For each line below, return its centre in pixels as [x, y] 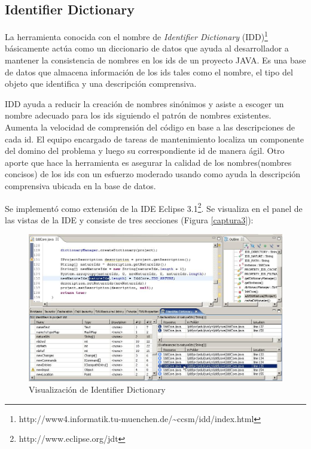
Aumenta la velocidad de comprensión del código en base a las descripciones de [150, 127]
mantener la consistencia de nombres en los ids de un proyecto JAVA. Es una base [155, 60]
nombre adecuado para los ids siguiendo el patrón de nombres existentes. [138, 115]
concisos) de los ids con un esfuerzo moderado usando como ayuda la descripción [153, 174]
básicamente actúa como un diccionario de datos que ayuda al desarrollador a [147, 48]
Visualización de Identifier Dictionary [97, 389]
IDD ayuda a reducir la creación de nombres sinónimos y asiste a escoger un [144, 103]
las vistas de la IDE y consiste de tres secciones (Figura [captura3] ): [129, 219]
